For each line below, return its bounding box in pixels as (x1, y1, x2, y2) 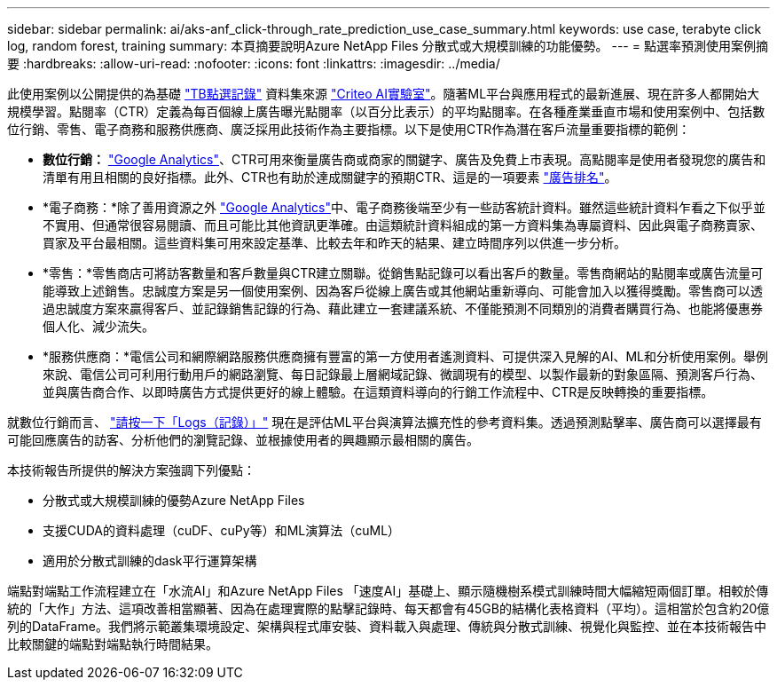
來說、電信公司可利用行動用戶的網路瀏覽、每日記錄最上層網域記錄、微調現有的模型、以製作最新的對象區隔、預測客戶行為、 (43, 367, 763, 382)
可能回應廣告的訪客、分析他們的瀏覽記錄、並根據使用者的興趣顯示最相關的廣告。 (7, 432, 479, 447)
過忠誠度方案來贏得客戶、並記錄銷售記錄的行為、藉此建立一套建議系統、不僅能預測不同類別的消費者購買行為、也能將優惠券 (43, 301, 763, 316)
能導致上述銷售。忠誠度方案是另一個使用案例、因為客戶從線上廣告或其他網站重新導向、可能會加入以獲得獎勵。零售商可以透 (43, 283, 763, 298)
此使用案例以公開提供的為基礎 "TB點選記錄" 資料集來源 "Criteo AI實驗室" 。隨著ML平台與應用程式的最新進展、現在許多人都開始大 (7, 86, 760, 101)
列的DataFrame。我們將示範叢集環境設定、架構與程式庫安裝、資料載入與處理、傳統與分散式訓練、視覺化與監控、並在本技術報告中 (7, 619, 766, 634)
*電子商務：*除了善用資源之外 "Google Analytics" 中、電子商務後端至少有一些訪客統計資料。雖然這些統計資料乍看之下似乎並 (43, 200, 766, 215)
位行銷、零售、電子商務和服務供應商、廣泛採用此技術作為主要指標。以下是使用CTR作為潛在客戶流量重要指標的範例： (7, 122, 691, 137)
